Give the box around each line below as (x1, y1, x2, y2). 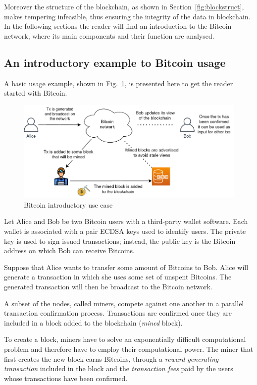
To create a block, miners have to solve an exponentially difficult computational (4, 334, 246, 344)
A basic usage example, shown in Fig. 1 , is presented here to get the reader (4, 78, 233, 88)
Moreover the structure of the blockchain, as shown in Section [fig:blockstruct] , (4, 1, 244, 11)
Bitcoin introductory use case (24, 199, 113, 210)
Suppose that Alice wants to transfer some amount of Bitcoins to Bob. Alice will (4, 262, 249, 272)
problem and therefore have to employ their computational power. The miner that (4, 343, 254, 354)
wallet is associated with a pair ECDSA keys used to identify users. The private (4, 226, 246, 236)
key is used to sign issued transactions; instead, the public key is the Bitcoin (4, 235, 236, 246)
